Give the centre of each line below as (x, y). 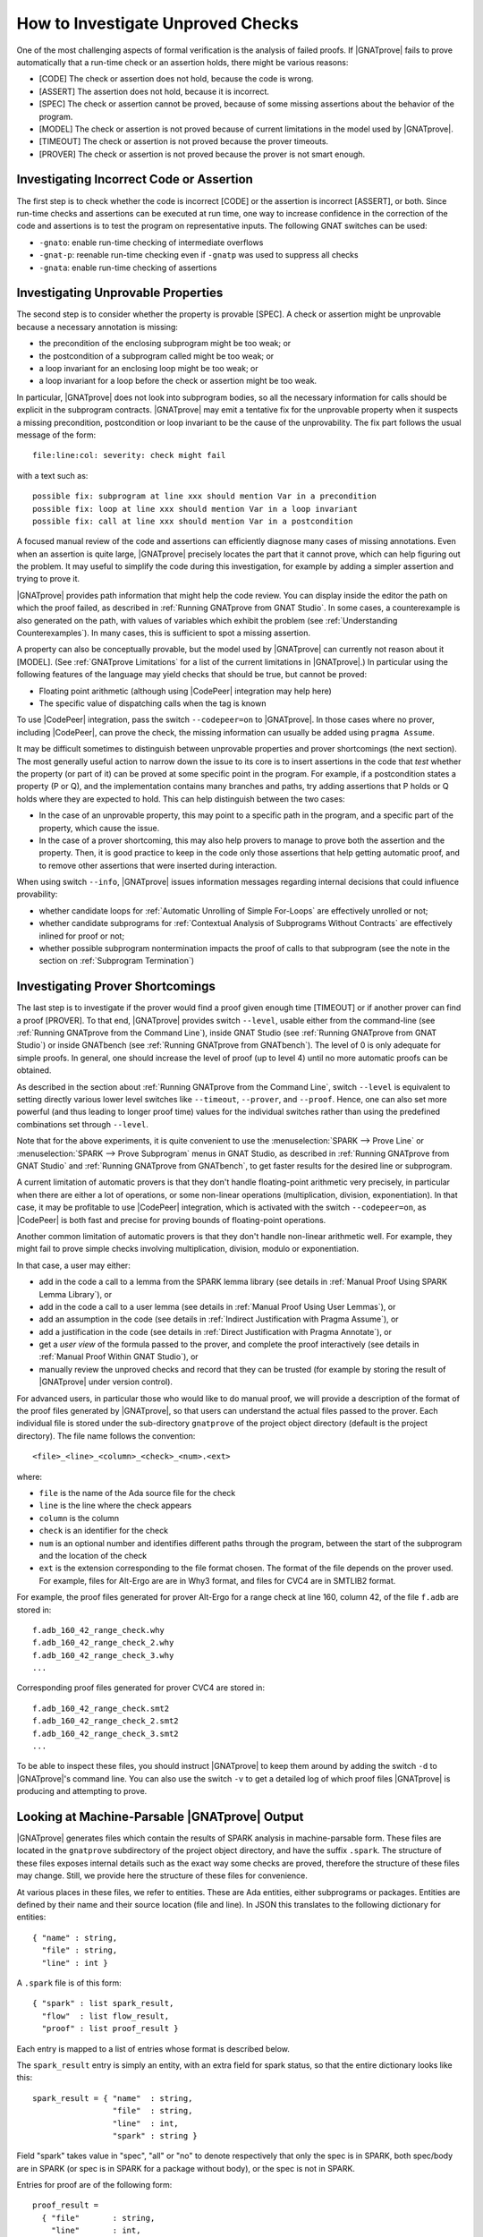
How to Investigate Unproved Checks (157, 23)
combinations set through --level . (83, 1124)
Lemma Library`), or (76, 1294)
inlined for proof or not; (82, 936)
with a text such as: (52, 475)
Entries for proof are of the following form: (94, 2185)
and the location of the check (93, 1555)
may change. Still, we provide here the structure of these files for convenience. (162, 1876)
